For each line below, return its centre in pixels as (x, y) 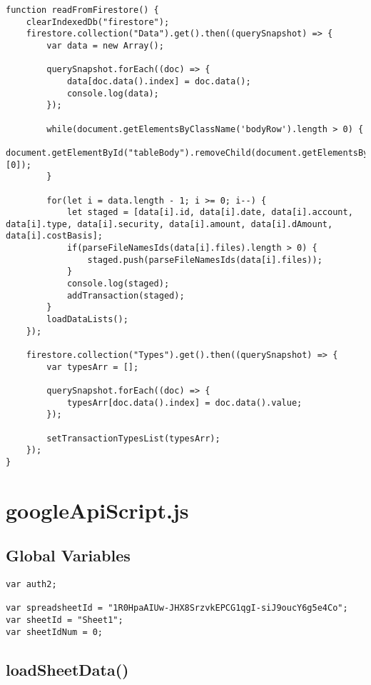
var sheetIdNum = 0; (55, 632)
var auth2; (31, 585)
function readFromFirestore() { (82, 10)
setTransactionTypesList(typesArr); (133, 438)
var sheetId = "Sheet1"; (65, 620)
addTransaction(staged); (126, 295)
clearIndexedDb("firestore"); (98, 22)
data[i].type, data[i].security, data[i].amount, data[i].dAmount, (169, 224)
